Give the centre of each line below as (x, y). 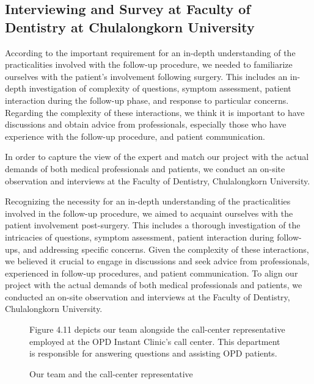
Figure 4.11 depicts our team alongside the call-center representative (157, 329)
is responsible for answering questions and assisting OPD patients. (153, 353)
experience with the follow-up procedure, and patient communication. (135, 136)
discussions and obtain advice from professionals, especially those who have (146, 124)
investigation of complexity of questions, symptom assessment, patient (160, 88)
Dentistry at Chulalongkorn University (130, 27)
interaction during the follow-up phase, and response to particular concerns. (147, 100)
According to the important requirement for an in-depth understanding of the (150, 52)
